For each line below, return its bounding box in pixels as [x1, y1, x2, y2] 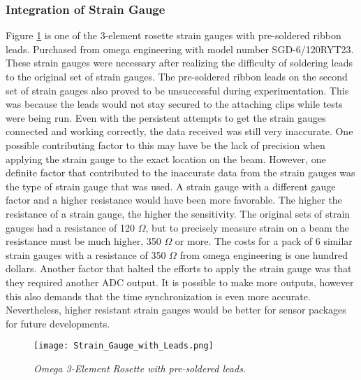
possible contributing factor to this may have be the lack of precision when [6, 137, 325, 152]
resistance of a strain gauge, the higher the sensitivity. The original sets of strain [6, 206, 351, 220]
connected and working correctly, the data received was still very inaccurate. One [6, 124, 353, 139]
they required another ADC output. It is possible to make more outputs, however [6, 274, 354, 289]
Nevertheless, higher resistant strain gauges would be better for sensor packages [6, 302, 346, 317]
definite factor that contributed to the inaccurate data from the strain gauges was [6, 165, 355, 180]
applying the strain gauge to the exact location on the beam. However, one [6, 151, 326, 166]
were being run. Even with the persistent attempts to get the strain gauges [6, 110, 326, 125]
